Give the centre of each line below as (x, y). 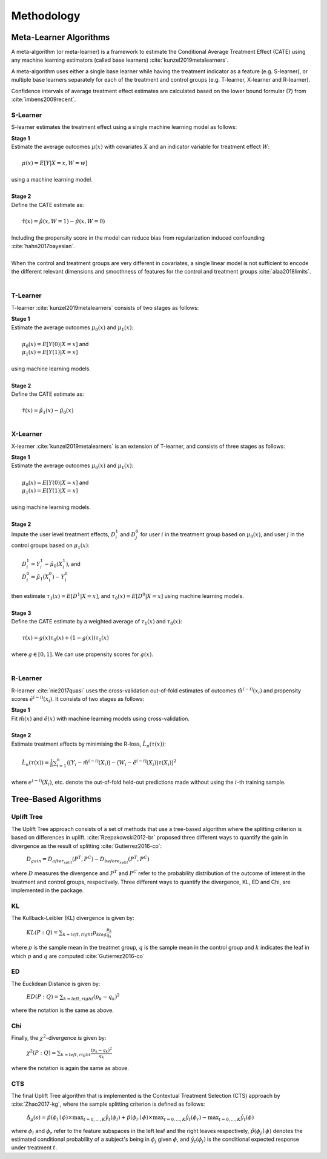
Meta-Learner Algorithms (61, 37)
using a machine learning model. (52, 179)
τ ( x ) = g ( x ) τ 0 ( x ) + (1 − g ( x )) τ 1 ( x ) (65, 639)
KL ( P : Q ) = (42, 933)
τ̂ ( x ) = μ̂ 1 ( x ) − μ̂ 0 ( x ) (48, 411)
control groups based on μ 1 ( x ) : (51, 546)
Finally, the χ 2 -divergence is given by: (59, 1038)
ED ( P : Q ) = (42, 997)
